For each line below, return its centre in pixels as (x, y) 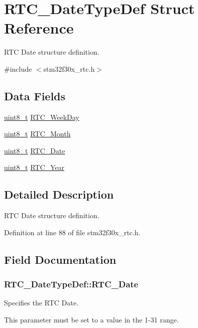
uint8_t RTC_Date (35, 150)
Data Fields (35, 96)
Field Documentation (60, 259)
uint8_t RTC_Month (37, 134)
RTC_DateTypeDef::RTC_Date (71, 284)
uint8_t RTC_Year (34, 167)
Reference (39, 28)
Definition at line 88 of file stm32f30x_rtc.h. (72, 232)
